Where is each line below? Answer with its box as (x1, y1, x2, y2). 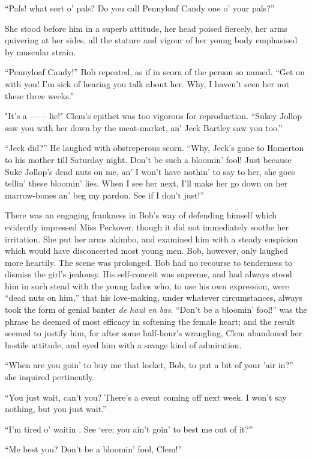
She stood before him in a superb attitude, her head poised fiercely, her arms (5, 22, 288, 34)
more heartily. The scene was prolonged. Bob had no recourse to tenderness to (5, 256, 293, 268)
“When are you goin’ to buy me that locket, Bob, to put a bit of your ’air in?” (5, 359, 293, 371)
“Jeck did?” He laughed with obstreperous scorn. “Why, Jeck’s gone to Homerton (5, 141, 304, 154)
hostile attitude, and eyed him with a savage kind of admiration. (5, 338, 242, 351)
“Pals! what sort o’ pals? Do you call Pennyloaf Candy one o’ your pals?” (5, 2, 275, 14)
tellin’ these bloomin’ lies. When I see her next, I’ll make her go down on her (5, 177, 287, 189)
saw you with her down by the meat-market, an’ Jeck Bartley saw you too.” (5, 121, 283, 134)
